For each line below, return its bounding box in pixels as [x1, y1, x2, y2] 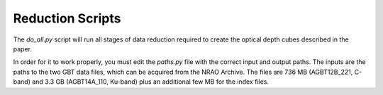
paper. [13, 44, 32, 53]
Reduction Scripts [13, 11, 121, 26]
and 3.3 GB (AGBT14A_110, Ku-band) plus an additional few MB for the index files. [32, 77, 270, 86]
